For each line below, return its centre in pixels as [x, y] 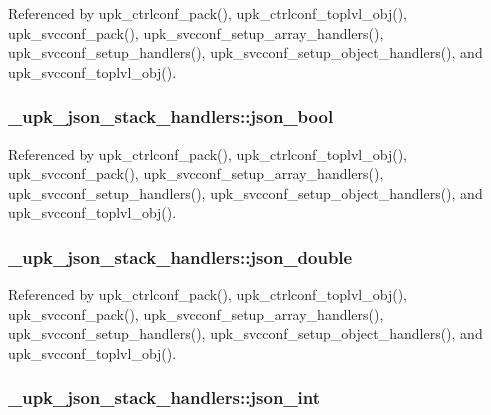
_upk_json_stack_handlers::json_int [164, 397]
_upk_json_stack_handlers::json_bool [171, 116]
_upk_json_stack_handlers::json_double [180, 256]
